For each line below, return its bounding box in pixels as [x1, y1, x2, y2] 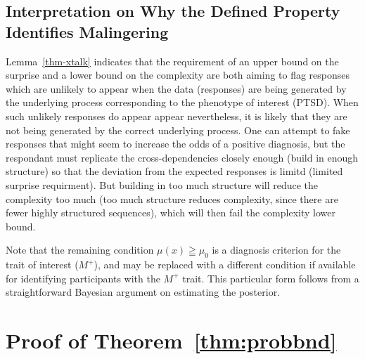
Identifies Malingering [6, 20, 169, 42]
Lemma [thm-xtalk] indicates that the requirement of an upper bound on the [6, 53, 339, 68]
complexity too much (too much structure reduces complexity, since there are [6, 191, 338, 206]
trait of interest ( [6, 257, 79, 272]
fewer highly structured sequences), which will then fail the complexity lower [6, 205, 335, 220]
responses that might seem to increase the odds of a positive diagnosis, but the [6, 136, 345, 151]
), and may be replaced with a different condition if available [94, 257, 356, 272]
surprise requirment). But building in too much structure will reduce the [6, 177, 319, 192]
